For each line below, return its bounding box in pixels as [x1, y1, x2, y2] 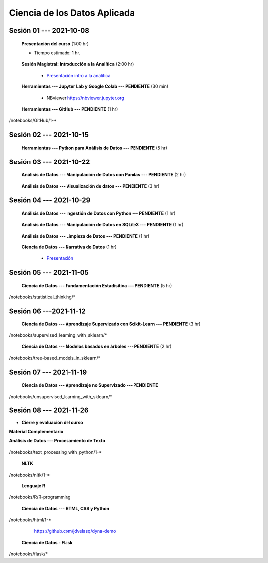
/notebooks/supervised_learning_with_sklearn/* [9, 332, 107, 338]
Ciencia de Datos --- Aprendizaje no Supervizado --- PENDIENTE [21, 382, 158, 388]
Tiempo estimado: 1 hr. [34, 50, 80, 56]
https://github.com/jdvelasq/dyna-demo [34, 528, 116, 534]
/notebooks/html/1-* [9, 517, 52, 523]
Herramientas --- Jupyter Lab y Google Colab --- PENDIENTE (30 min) [21, 83, 169, 89]
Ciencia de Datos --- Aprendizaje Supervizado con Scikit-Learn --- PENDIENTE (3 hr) [21, 321, 201, 327]
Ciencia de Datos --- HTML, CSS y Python [21, 505, 110, 511]
